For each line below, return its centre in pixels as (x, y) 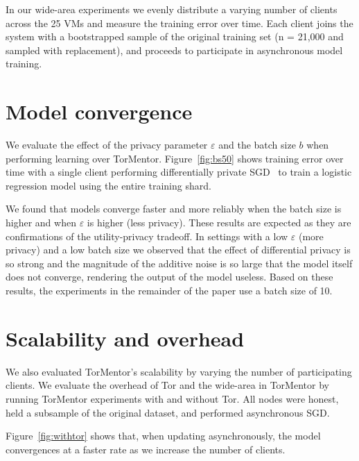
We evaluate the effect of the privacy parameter (107, 145)
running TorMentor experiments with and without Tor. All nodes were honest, (172, 398)
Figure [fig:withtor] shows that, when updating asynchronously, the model (163, 436)
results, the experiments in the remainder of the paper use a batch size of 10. (169, 291)
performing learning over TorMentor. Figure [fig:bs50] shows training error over (175, 158)
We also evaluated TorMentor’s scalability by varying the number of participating (179, 371)
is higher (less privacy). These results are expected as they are (219, 223)
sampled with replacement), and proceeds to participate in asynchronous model (174, 50)
